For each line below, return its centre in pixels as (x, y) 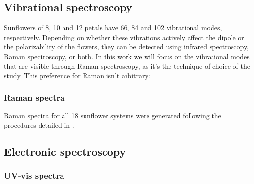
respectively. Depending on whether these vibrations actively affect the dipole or (124, 37)
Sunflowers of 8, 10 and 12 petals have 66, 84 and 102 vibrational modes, (113, 28)
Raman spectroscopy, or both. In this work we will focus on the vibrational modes (127, 56)
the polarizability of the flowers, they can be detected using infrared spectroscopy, (127, 47)
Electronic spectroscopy (65, 151)
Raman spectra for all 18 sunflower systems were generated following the (113, 115)
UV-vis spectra (34, 175)
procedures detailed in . (39, 125)
